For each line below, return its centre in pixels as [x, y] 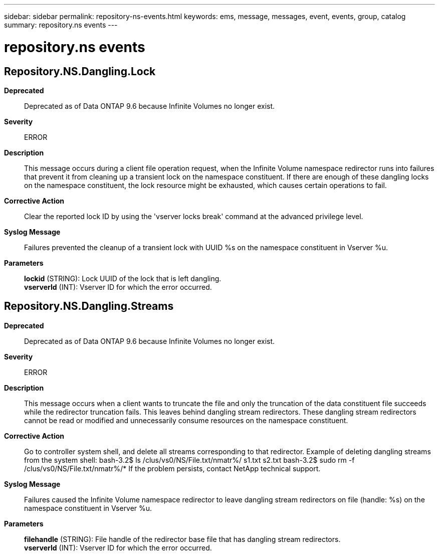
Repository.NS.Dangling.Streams [89, 306]
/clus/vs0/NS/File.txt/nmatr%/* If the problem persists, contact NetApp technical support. [172, 468]
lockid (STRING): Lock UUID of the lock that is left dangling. [123, 278]
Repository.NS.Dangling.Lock [80, 71]
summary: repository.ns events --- [61, 25]
